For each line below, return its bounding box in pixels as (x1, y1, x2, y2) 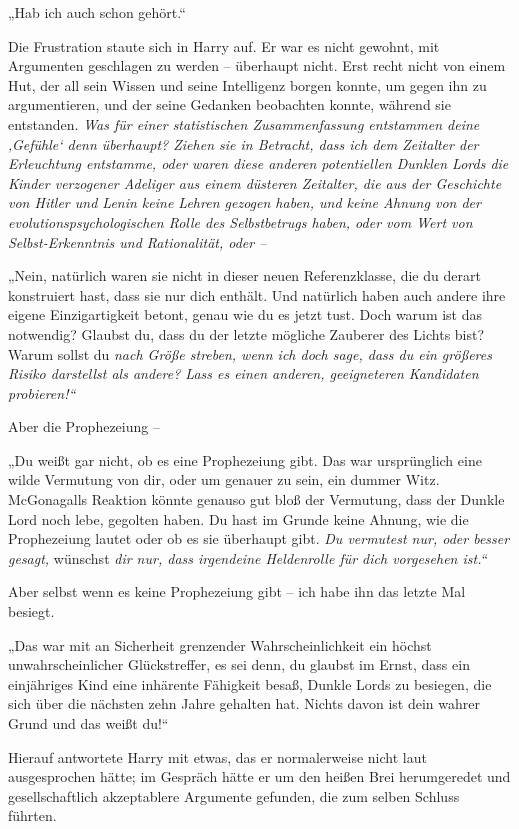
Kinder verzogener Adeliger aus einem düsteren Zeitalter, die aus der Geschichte (8, 172, 502, 193)
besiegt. (8, 601, 55, 622)
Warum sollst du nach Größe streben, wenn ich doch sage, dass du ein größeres (8, 343, 492, 364)
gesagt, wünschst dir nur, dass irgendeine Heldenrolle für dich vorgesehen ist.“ (8, 547, 487, 568)
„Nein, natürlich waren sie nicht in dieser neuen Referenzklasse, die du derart (8, 265, 481, 286)
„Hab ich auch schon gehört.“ (8, 2, 186, 22)
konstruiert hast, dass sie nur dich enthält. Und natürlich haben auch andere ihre (8, 284, 506, 305)
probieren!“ (8, 382, 76, 403)
